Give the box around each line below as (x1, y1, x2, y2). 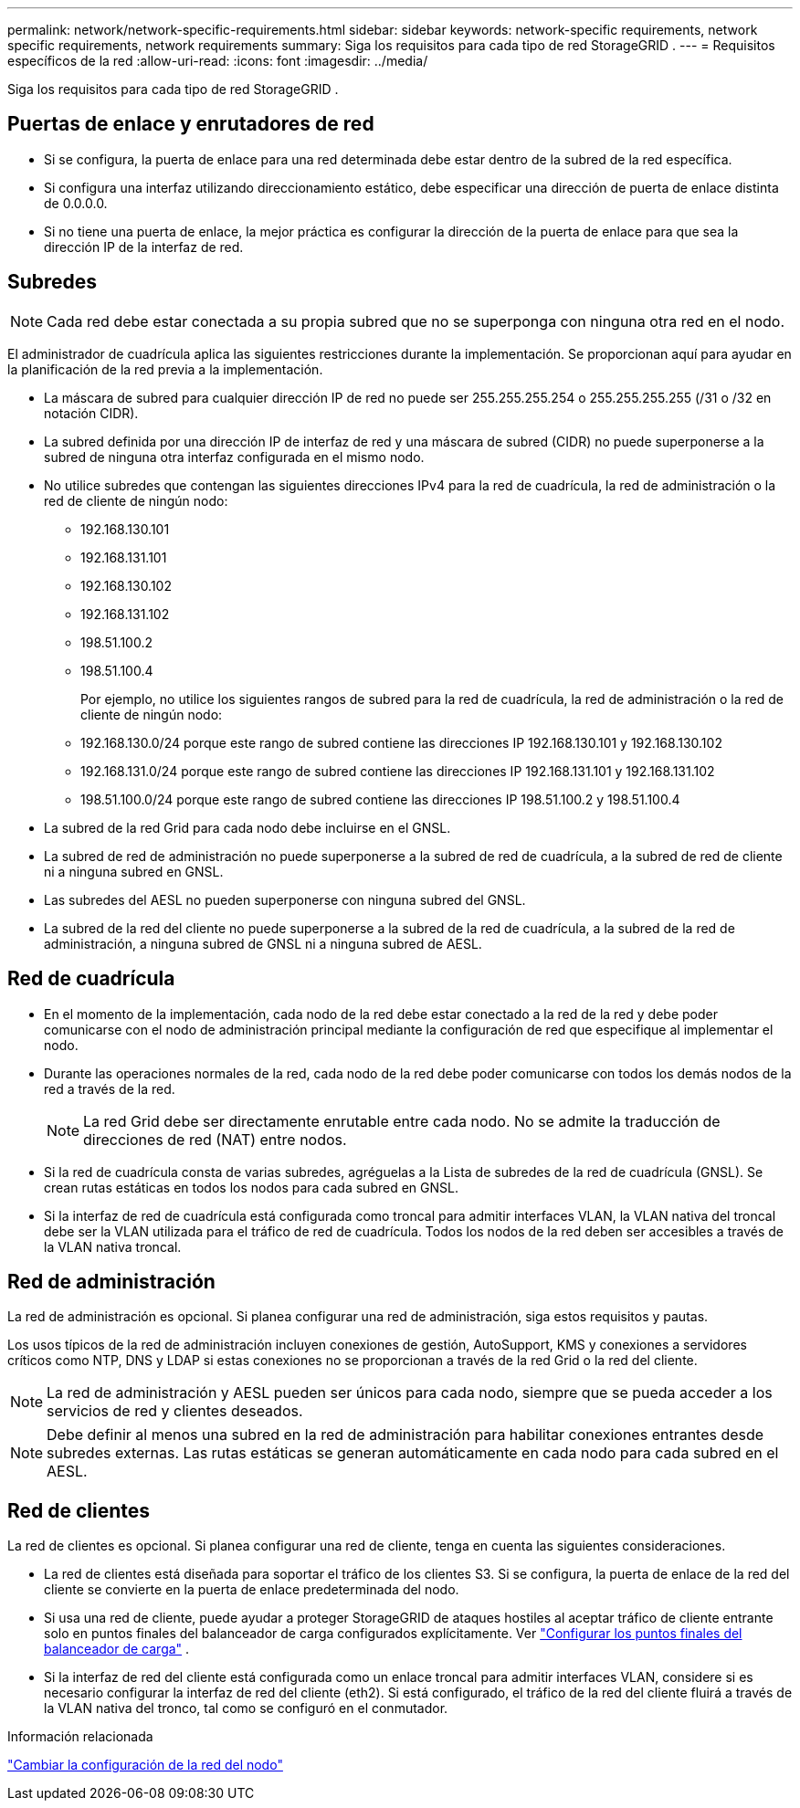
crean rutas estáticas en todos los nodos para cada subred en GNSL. (44, 1179, 458, 1195)
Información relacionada (7, 1729, 153, 1745)
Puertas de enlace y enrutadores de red (7, 112, 374, 136)
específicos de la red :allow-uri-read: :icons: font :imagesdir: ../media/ (7, 53, 428, 68)
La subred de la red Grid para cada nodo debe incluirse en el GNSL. (44, 819, 451, 836)
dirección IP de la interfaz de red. (44, 238, 244, 255)
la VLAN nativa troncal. (44, 1238, 182, 1255)
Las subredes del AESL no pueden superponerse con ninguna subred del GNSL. (44, 891, 526, 908)
